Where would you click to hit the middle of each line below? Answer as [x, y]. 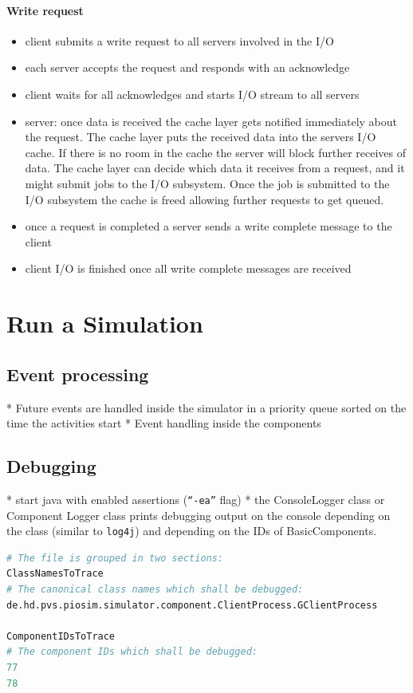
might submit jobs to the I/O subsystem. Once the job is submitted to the [207, 183]
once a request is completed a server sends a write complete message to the [208, 226]
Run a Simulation [105, 323]
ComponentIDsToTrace [61, 636]
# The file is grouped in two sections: [115, 558]
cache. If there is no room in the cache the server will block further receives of [216, 152]
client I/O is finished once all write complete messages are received [188, 268]
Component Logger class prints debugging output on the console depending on [199, 515]
